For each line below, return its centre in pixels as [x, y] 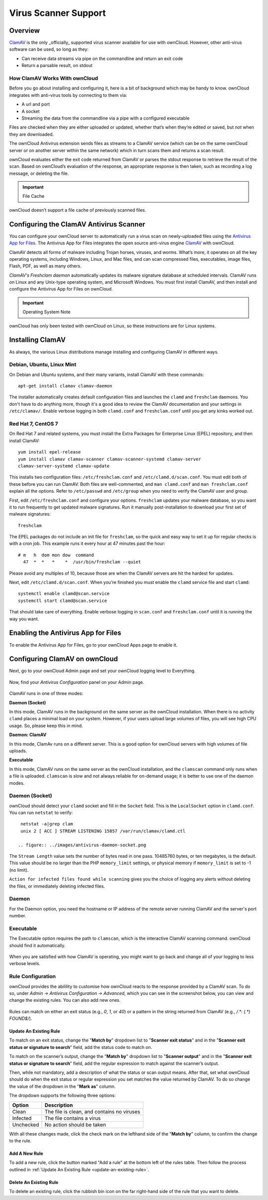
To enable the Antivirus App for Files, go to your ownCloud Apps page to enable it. [93, 645]
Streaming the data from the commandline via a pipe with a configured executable [105, 118]
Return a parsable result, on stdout [57, 66]
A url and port [36, 104]
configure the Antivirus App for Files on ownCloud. [61, 289]
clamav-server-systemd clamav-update [64, 466]
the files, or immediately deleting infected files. [57, 886]
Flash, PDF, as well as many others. [45, 266]
